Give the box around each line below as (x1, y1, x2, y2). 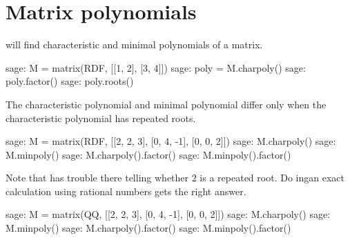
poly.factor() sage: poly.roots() (6, 74, 134, 88)
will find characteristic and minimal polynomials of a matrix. (6, 37, 263, 52)
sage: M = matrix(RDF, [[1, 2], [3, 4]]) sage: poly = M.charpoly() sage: (6, 60, 306, 74)
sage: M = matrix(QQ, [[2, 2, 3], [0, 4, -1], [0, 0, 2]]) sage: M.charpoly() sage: (6, 207, 331, 221)
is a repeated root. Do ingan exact (200, 170, 344, 185)
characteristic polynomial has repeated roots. (6, 110, 196, 125)
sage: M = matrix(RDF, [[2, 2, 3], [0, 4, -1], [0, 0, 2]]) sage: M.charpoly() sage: (6, 134, 336, 148)
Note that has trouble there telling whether (6, 170, 189, 185)
